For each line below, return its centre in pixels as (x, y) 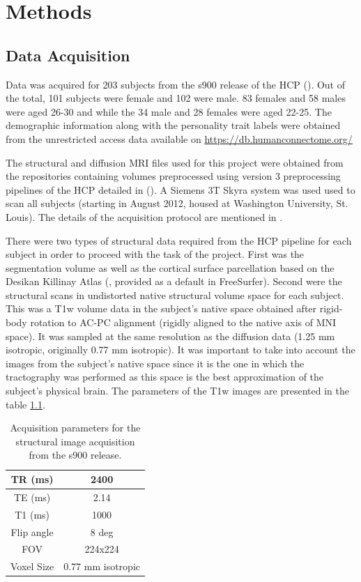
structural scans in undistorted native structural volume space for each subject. (175, 294)
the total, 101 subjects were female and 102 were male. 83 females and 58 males (176, 98)
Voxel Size (32, 566)
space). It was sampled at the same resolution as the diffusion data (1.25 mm (170, 336)
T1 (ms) (32, 514)
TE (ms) (32, 497)
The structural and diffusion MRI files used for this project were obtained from (175, 162)
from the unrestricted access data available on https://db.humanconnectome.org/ (179, 138)
